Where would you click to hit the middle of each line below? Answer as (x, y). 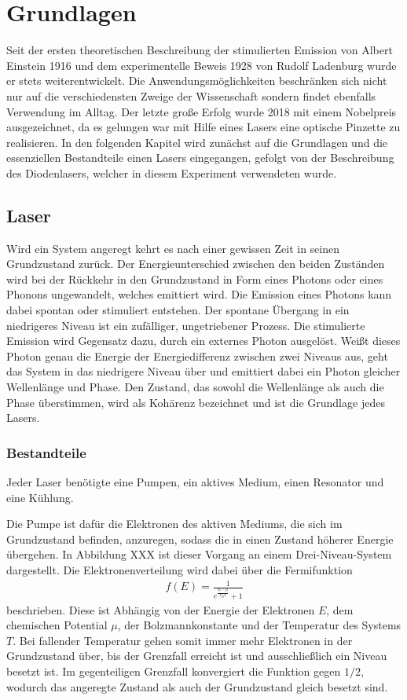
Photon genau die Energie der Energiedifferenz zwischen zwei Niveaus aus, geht (197, 355)
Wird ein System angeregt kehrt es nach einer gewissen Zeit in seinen (173, 248)
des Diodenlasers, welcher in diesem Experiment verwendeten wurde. (172, 172)
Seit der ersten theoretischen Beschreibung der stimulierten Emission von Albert (200, 50)
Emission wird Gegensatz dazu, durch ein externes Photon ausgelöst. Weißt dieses (203, 341)
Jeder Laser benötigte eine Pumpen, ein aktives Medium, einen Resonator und (195, 482)
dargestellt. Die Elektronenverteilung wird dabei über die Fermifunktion (180, 569)
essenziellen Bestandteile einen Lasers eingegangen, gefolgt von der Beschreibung (200, 158)
